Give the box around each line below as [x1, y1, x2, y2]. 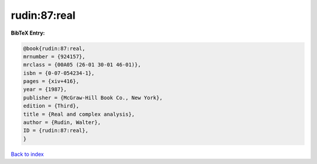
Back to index [11, 150, 44, 158]
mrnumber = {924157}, [23, 53, 86, 60]
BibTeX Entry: [11, 29, 45, 36]
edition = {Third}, [23, 103, 79, 109]
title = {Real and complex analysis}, [23, 111, 135, 118]
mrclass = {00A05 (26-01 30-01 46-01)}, [23, 62, 141, 68]
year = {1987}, [23, 86, 67, 93]
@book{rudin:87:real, [23, 45, 86, 52]
